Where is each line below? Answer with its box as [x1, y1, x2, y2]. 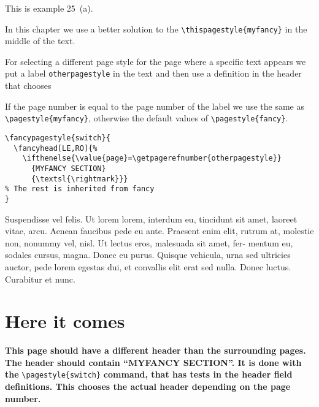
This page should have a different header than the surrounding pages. [5, 344, 306, 357]
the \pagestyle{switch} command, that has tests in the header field [5, 368, 293, 381]
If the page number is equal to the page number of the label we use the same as [5, 99, 304, 112]
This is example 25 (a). [5, 2, 93, 14]
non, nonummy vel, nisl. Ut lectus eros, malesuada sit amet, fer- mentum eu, [5, 236, 293, 249]
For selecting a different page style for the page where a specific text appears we [5, 55, 306, 67]
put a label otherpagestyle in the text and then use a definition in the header [5, 67, 302, 80]
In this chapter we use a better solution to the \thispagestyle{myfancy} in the [5, 22, 307, 35]
